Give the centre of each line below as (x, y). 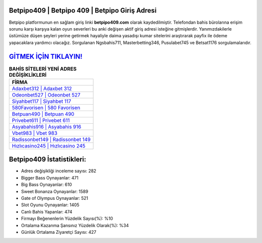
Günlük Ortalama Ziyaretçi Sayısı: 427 (59, 232)
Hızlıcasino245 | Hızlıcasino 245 (49, 146)
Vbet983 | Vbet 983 (35, 133)
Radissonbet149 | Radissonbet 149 (51, 139)
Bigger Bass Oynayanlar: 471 (50, 178)
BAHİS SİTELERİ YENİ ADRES (43, 69)
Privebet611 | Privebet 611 (41, 120)
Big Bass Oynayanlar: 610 (47, 185)
